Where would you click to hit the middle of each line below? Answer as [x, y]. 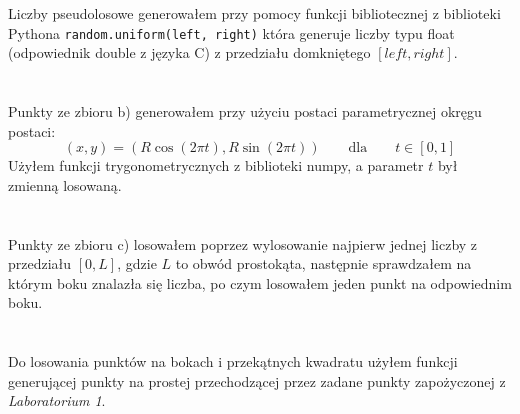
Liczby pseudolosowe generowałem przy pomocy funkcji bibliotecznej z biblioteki [254, 13]
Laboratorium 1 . [57, 400]
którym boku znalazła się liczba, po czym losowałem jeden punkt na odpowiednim [260, 282]
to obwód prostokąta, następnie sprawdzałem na [323, 263]
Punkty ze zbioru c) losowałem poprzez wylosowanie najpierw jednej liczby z [243, 243]
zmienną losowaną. [65, 184]
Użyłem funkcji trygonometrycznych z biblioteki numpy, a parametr [216, 165]
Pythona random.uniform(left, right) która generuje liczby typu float [231, 32]
